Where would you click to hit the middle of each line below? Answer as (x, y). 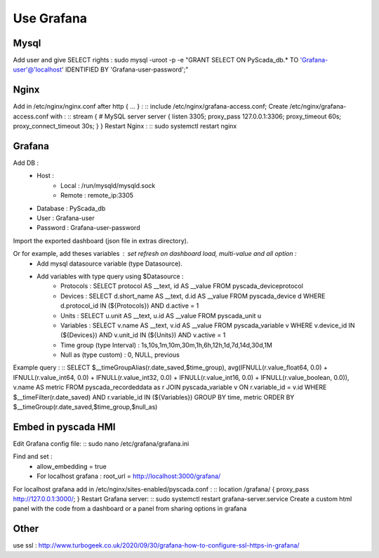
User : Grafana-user (66, 218)
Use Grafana (50, 18)
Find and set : (33, 456)
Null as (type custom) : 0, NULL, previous (120, 355)
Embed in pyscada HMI (64, 427)
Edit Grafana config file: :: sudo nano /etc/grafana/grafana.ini (101, 443)
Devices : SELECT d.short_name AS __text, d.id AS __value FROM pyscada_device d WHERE (193, 296)
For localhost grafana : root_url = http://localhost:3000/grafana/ (129, 476)
